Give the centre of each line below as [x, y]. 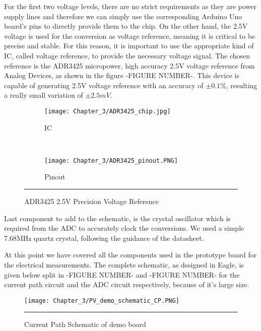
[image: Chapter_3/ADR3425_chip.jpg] [108, 111]
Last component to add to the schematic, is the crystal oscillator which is [117, 218]
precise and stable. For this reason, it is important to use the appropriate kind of [129, 46]
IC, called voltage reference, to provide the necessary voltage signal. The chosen [127, 55]
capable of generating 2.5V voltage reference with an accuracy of [104, 85]
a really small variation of [44, 95]
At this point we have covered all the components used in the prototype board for [130, 255]
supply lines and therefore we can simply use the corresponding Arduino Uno [123, 16]
